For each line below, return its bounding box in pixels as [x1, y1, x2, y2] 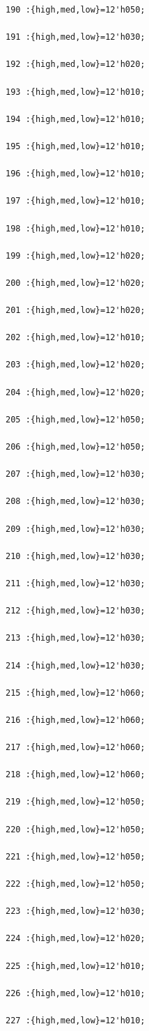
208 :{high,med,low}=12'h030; [6, 496, 146, 507]
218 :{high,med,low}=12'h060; [6, 770, 146, 780]
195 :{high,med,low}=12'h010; [6, 141, 146, 151]
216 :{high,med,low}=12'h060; [6, 715, 146, 725]
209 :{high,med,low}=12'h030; [6, 524, 146, 534]
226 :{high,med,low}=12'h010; [6, 988, 146, 998]
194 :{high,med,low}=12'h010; [6, 114, 146, 124]
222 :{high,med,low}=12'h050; [6, 879, 146, 889]
